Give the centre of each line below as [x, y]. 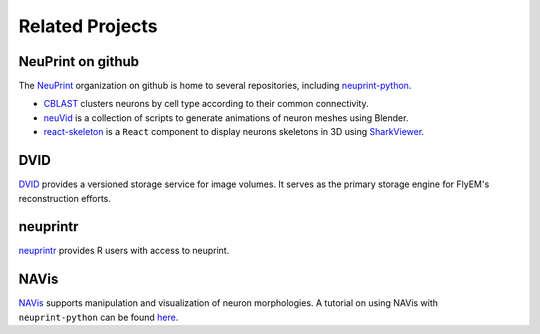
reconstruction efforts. [65, 198]
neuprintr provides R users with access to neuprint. [124, 251]
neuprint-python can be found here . [98, 317]
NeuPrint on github [79, 61]
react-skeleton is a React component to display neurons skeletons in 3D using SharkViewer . [234, 132]
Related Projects [88, 26]
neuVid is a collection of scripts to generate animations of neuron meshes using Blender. [226, 117]
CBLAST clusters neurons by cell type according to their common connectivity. [206, 104]
